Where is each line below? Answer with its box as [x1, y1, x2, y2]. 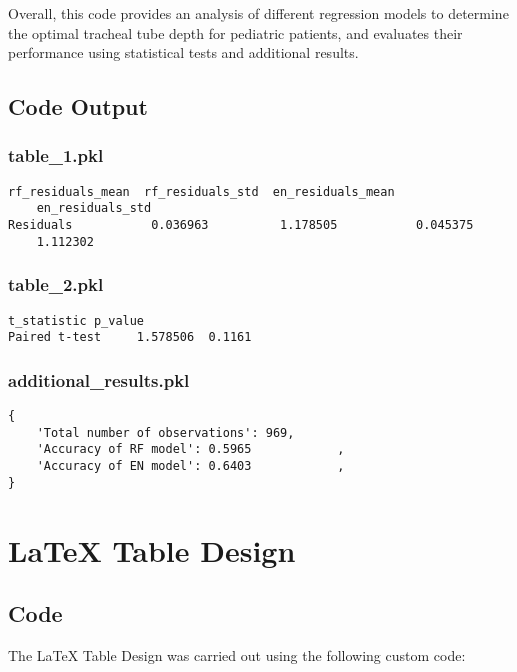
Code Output [8, 91, 148, 122]
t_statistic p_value [8, 313, 145, 328]
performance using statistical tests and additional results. [8, 42, 359, 63]
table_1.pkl [8, 143, 104, 168]
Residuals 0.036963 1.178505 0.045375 [8, 218, 474, 233]
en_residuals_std [36, 201, 152, 216]
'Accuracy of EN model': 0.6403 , [36, 459, 345, 474]
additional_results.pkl [8, 367, 190, 392]
